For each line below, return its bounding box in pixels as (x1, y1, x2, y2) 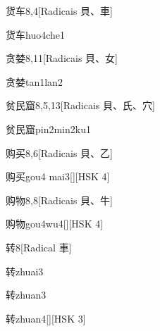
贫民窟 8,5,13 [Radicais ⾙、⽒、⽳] (6, 98, 155, 113)
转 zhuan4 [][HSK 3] (6, 311, 86, 325)
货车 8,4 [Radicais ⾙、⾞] (6, 4, 113, 18)
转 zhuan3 (6, 287, 47, 302)
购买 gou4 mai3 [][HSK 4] (6, 169, 110, 184)
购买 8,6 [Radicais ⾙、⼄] (6, 145, 113, 160)
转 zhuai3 (6, 263, 44, 278)
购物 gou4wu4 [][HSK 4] (6, 216, 104, 231)
